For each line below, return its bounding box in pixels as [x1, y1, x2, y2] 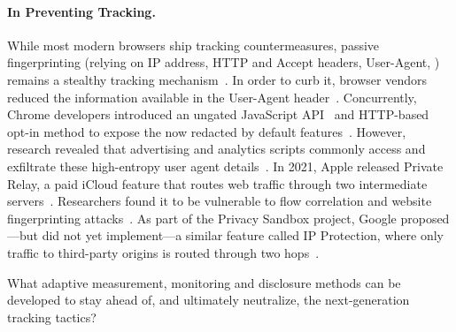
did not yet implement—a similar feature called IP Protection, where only [42, 226, 444, 245]
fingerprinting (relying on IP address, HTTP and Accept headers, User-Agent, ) [7, 53, 440, 72]
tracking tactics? [7, 307, 97, 326]
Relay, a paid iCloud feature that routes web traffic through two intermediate [7, 174, 428, 192]
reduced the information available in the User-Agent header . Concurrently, [7, 87, 417, 106]
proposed [400, 208, 450, 227]
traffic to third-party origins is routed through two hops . [7, 243, 320, 261]
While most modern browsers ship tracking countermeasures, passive [7, 35, 380, 54]
